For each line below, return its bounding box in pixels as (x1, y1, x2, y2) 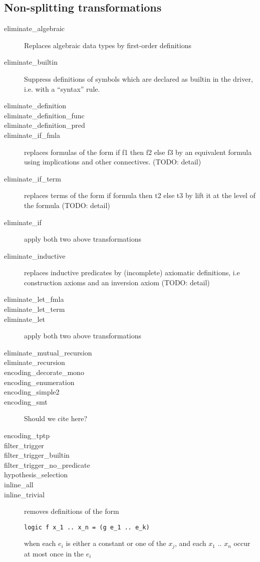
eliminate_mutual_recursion (4, 347, 92, 357)
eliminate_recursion (4, 357, 65, 367)
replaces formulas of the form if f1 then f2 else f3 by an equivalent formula (24, 146, 252, 157)
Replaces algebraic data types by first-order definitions (24, 40, 191, 50)
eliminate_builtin (4, 57, 58, 67)
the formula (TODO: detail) (24, 200, 110, 210)
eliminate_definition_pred (4, 120, 85, 130)
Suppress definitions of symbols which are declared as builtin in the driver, (24, 73, 253, 84)
